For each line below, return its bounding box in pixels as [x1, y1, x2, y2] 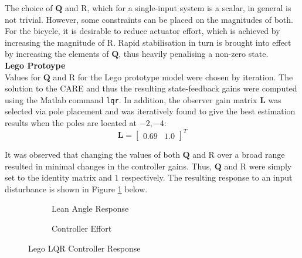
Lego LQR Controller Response [28, 242, 141, 254]
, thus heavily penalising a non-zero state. [118, 47, 269, 60]
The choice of [5, 2, 53, 13]
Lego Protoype [5, 59, 66, 71]
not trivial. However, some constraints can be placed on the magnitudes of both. [5, 13, 293, 25]
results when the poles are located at [5, 117, 137, 128]
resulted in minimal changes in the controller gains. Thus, [5, 159, 212, 172]
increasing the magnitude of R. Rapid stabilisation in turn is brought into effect [5, 36, 291, 48]
